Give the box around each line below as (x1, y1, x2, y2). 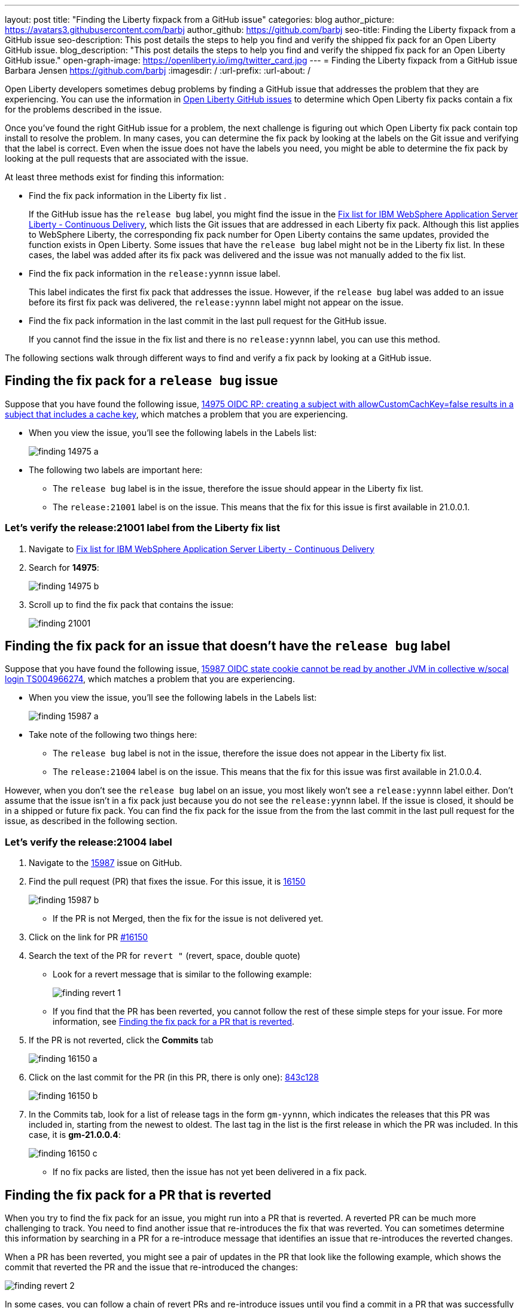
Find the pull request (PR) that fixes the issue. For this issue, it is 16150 (29, 876, 306, 887)
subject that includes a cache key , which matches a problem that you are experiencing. (5, 408, 348, 419)
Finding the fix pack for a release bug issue (5, 373, 278, 389)
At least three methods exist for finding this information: (5, 172, 224, 182)
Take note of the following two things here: (29, 729, 197, 740)
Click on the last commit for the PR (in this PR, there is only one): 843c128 (29, 1072, 319, 1083)
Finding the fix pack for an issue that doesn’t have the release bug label (5, 638, 450, 654)
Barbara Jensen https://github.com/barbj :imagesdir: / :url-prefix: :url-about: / (5, 65, 311, 75)
